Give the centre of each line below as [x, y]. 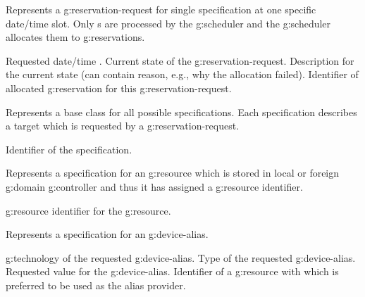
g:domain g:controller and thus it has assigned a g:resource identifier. [154, 186]
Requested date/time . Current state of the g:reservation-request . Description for [180, 60]
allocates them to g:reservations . [75, 37]
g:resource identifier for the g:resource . [88, 210]
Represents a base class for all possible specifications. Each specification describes [181, 112]
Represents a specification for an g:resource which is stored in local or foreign [173, 173]
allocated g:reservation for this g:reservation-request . [119, 88]
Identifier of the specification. [69, 149]
